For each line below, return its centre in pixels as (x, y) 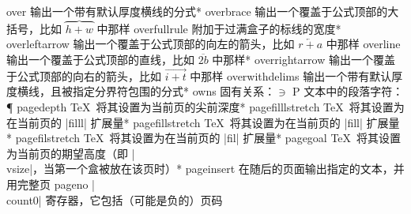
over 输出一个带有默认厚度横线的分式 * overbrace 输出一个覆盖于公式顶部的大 (203, 11)
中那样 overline (363, 44)
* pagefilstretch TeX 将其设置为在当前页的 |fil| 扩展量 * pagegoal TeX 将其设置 (204, 138)
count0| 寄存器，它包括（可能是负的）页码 (115, 199)
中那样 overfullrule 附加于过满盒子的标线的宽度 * (219, 28)
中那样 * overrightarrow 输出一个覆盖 (304, 59)
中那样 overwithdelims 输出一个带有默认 (291, 75)
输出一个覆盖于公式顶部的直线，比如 (100, 59)
